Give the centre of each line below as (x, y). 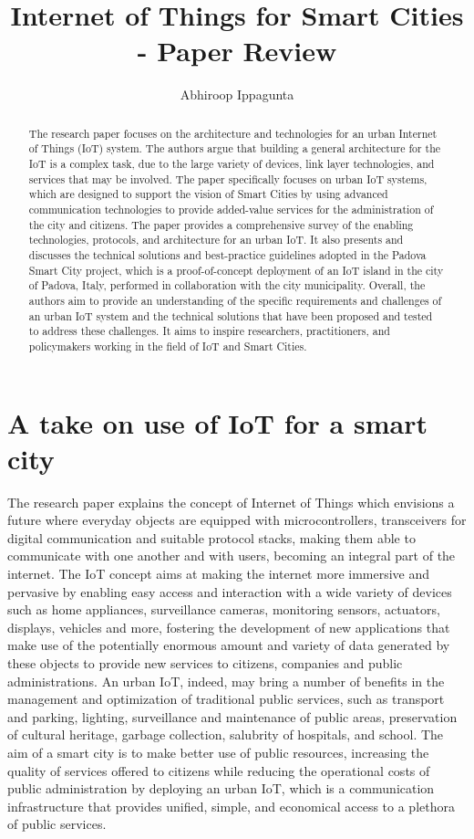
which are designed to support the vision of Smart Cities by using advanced (208, 194)
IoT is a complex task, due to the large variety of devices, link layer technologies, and (232, 164)
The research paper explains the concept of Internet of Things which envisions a (231, 502)
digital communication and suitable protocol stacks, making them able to (211, 537)
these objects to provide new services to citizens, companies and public (205, 663)
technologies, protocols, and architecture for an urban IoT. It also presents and (216, 240)
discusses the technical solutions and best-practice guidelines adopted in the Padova (227, 254)
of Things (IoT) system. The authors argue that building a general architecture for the (235, 148)
